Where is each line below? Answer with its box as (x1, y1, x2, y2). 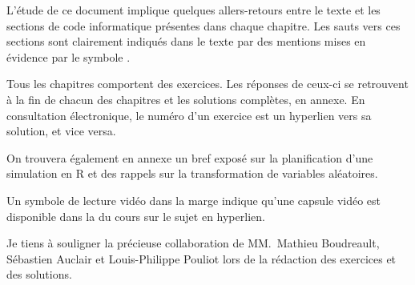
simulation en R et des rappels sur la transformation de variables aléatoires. (6, 165, 378, 182)
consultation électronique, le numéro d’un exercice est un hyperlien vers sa (6, 106, 372, 123)
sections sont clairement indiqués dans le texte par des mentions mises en (6, 33, 366, 50)
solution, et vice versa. (6, 122, 116, 139)
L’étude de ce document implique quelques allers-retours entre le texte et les (6, 2, 381, 18)
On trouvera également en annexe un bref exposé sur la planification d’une (6, 149, 373, 166)
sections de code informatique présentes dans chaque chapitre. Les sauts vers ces (6, 17, 401, 34)
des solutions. (6, 266, 72, 283)
